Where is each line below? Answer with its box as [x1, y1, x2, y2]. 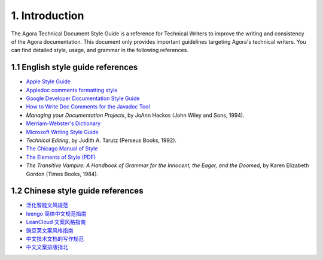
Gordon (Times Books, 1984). [26, 170, 99, 177]
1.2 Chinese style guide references [11, 186, 144, 196]
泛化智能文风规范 [26, 201, 68, 209]
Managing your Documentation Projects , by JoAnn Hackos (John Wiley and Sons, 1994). [26, 111, 245, 119]
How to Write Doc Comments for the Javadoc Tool [26, 103, 150, 110]
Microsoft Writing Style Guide [26, 128, 99, 135]
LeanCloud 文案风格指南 [26, 219, 86, 226]
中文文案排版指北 [26, 243, 68, 251]
